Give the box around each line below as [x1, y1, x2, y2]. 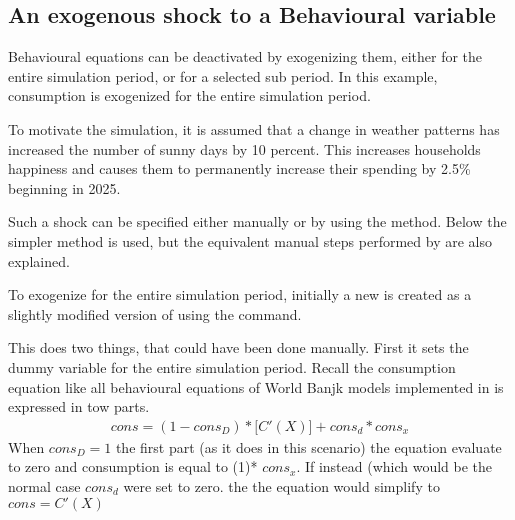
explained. [8, 250, 70, 271]
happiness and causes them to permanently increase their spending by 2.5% [8, 158, 471, 179]
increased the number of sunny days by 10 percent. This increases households [8, 138, 481, 159]
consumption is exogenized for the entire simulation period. [8, 85, 371, 106]
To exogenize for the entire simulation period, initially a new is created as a [8, 284, 472, 305]
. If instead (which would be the [296, 456, 493, 477]
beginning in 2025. [8, 177, 121, 198]
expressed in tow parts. [8, 396, 150, 417]
